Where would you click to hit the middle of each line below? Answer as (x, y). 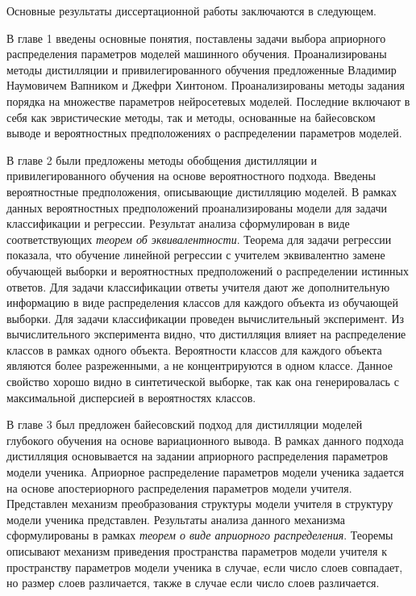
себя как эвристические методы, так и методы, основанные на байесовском (191, 117)
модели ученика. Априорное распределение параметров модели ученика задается (205, 472)
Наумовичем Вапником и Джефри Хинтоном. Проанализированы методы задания (206, 85)
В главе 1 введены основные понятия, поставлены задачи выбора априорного (196, 38)
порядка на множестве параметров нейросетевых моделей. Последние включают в (208, 101)
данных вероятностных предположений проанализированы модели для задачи (197, 207)
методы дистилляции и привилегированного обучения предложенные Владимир (202, 69)
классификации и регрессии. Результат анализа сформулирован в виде (178, 223)
